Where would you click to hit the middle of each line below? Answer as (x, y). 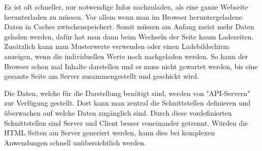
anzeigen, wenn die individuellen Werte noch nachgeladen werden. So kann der (126, 56)
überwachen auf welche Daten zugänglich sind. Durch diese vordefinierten (118, 112)
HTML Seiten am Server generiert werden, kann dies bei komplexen (109, 133)
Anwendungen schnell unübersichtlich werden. (75, 142)
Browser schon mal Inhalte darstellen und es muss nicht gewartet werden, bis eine (131, 66)
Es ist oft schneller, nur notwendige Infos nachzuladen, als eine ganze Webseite (126, 7)
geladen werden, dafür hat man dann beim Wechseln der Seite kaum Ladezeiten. (129, 36)
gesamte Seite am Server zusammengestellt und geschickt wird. (102, 76)
